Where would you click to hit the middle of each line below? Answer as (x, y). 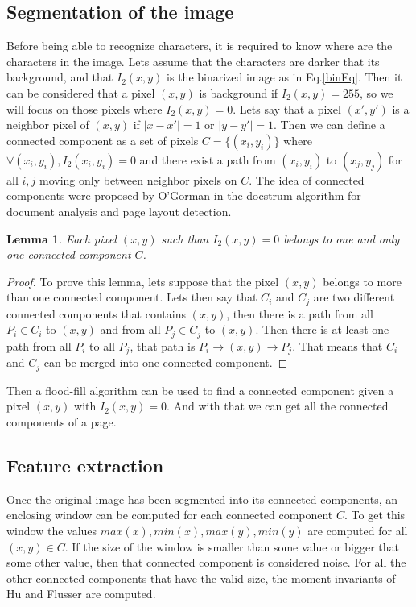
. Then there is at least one (322, 329)
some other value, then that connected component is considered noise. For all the (206, 562)
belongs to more (362, 281)
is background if (239, 92)
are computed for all (358, 530)
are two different (354, 297)
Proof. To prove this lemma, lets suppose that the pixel (143, 281)
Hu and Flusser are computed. (81, 594)
